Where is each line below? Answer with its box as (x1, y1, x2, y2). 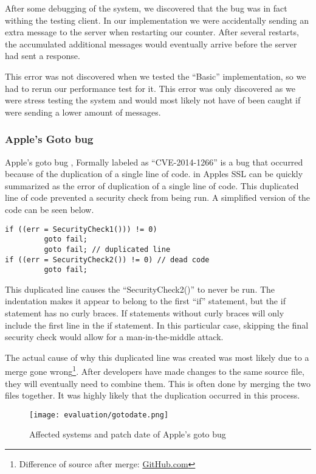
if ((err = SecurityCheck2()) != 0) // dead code (5, 255, 210, 264)
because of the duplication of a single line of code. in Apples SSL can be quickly (5, 167, 303, 180)
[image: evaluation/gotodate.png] (29, 410, 169, 419)
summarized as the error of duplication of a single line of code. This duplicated (5, 179, 299, 192)
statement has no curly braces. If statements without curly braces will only (5, 307, 284, 319)
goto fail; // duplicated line (44, 245, 171, 254)
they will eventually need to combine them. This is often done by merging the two (5, 377, 311, 389)
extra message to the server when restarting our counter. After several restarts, (5, 26, 299, 38)
